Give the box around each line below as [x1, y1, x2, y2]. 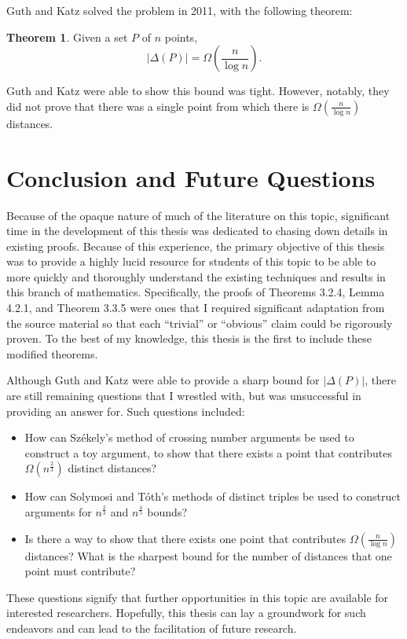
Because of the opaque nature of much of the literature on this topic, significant [6, 207, 390, 223]
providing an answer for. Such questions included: [6, 402, 245, 419]
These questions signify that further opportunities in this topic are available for [6, 589, 389, 605]
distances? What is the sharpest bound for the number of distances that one [24, 547, 392, 564]
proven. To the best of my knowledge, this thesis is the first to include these [6, 330, 372, 347]
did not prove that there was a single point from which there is [6, 97, 310, 114]
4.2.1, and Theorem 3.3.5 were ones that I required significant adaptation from [6, 299, 385, 316]
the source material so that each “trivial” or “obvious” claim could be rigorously [6, 314, 393, 331]
